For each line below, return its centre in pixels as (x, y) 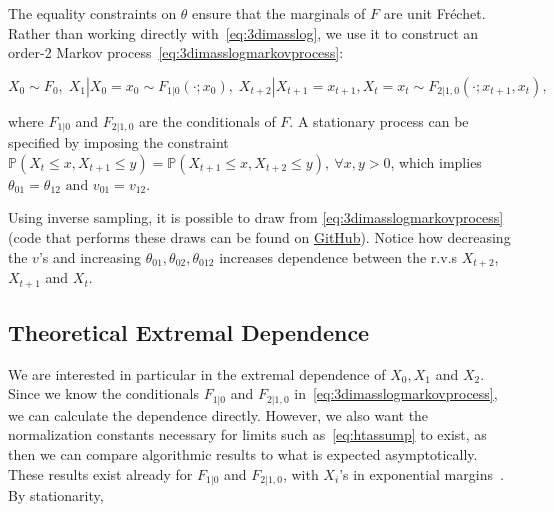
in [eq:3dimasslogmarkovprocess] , (396, 393)
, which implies (436, 161)
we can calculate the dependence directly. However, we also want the (218, 414)
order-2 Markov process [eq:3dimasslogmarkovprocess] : (176, 52)
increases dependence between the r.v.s (338, 256)
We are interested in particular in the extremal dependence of (197, 373)
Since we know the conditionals (104, 393)
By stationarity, (56, 495)
